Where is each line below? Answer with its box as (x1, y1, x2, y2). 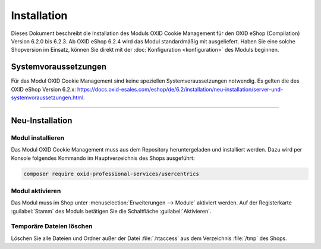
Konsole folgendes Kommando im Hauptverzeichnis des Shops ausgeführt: (11, 155, 195, 162)
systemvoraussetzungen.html (11, 94, 84, 101)
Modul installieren (11, 134, 65, 142)
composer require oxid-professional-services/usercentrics (23, 170, 199, 177)
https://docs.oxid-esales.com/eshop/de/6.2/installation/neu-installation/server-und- (77, 86, 284, 93)
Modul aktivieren (11, 187, 61, 195)
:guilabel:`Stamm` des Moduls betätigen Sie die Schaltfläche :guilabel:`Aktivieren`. (11, 207, 212, 215)
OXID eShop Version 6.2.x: (11, 86, 77, 93)
